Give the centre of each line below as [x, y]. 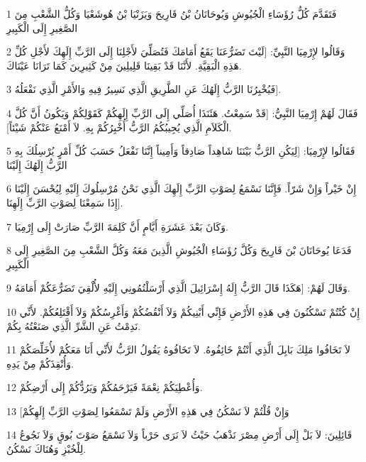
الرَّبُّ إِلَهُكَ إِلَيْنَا [37, 164]
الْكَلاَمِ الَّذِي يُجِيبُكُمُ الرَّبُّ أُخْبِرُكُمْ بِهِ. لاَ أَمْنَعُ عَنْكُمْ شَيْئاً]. [119, 127]
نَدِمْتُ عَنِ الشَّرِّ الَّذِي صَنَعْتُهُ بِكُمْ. [74, 325]
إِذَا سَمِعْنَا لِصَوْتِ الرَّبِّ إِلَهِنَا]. [65, 202]
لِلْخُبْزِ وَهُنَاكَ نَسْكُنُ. [46, 449]
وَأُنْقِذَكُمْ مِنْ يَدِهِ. [40, 363]
